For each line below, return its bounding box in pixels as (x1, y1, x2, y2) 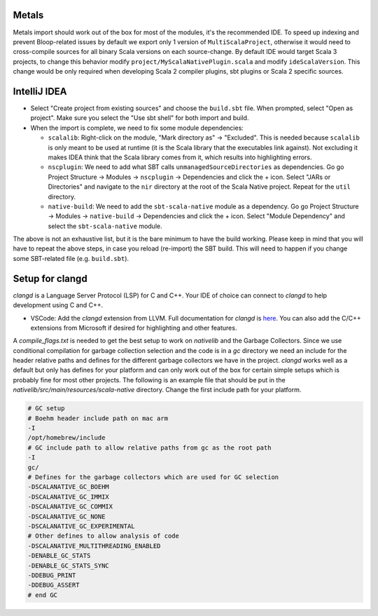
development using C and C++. (13, 301, 104, 309)
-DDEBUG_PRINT (27, 571, 76, 579)
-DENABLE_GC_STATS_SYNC (27, 561, 110, 570)
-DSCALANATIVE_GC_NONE (27, 512, 106, 521)
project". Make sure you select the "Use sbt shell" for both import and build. (30, 114, 249, 122)
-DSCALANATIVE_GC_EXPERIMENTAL (27, 522, 136, 530)
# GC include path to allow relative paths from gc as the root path (27, 443, 272, 452)
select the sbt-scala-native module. (48, 222, 162, 230)
